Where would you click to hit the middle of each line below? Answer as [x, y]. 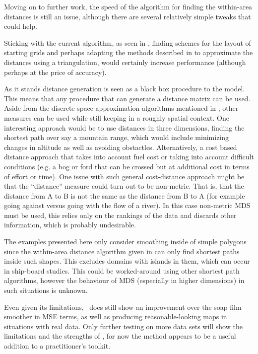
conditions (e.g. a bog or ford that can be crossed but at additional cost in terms [127, 166]
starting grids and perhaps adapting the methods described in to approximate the [129, 52]
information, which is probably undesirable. [70, 225]
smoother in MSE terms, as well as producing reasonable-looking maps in [116, 317]
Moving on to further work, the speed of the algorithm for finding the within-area [128, 6]
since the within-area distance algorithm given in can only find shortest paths [122, 251]
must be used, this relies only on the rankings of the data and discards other [120, 215]
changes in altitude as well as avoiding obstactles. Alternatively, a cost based [121, 147]
